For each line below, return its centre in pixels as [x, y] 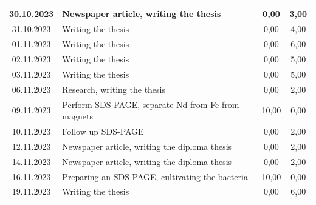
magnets [77, 116]
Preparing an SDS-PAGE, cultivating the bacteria [155, 176]
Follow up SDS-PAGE [103, 131]
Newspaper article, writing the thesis [142, 13]
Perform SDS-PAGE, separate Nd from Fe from [151, 104]
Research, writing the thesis [114, 89]
